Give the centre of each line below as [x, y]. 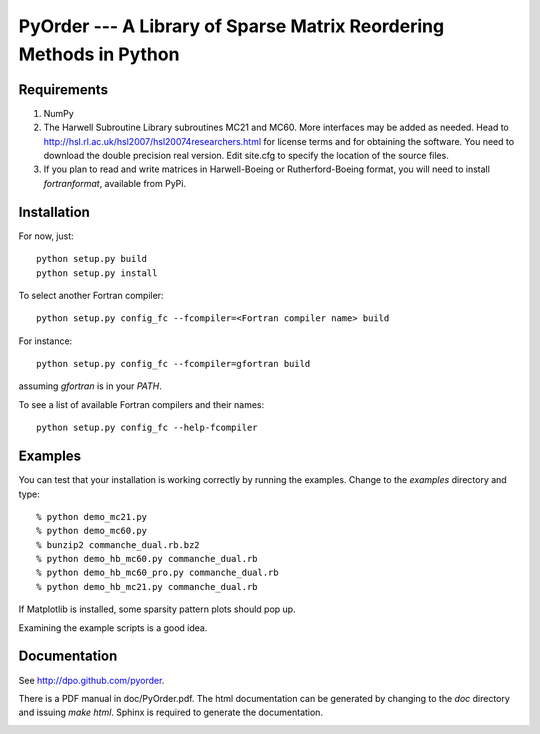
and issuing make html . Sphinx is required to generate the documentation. [171, 712]
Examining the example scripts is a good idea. [113, 627]
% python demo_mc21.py [92, 516]
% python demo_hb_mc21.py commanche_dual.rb [147, 586]
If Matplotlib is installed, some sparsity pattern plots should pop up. [157, 609]
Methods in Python [99, 54]
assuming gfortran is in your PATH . [90, 386]
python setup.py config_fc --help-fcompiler [147, 428]
